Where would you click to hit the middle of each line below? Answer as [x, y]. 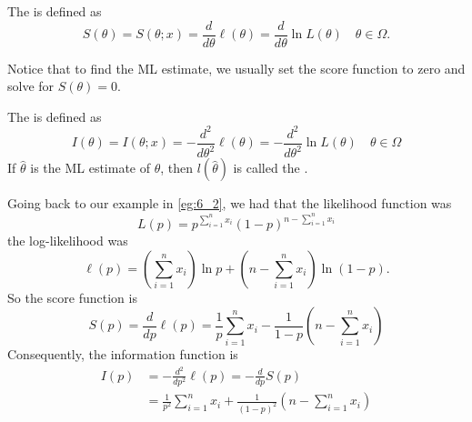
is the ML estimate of [90, 168]
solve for [31, 86]
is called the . [271, 168]
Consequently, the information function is [123, 354]
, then [177, 168]
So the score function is [72, 297]
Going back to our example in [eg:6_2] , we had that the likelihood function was [230, 203]
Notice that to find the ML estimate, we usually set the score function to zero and [236, 68]
